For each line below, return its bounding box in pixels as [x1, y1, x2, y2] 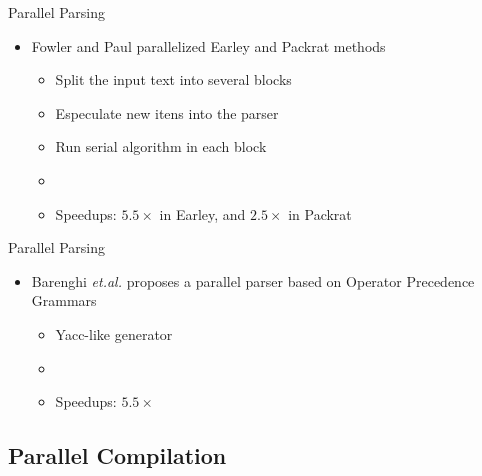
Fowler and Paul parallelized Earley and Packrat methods [31, 35, 386, 56]
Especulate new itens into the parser [55, 102, 279, 123]
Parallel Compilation [8, 440, 227, 471]
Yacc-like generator [55, 323, 173, 344]
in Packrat [288, 203, 352, 224]
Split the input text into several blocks [55, 69, 292, 90]
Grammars [31, 290, 97, 311]
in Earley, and [159, 203, 246, 224]
